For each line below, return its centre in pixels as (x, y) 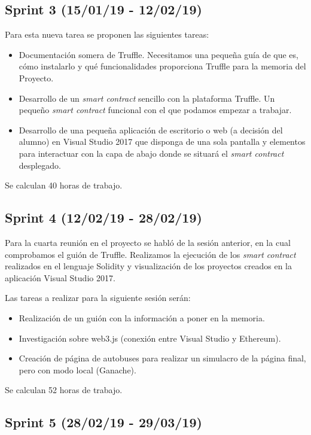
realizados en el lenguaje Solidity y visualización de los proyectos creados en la (148, 266)
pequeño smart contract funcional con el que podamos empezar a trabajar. (155, 110)
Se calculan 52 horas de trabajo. (64, 390)
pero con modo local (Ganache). (77, 369)
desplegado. (40, 165)
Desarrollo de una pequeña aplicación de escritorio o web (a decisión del (151, 130)
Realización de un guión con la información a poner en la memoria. (142, 317)
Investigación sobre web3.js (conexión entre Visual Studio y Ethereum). (150, 338)
